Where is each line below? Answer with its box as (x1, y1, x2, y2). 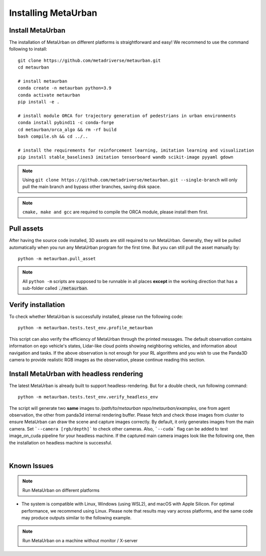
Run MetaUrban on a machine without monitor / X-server (22, 537, 138, 543)
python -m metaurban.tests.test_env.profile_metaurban (18, 325, 153, 331)
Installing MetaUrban (9, 7, 98, 18)
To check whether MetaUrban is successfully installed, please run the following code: (9, 314, 183, 319)
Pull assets (9, 225, 44, 233)
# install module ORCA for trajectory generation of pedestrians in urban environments (18, 113, 236, 119)
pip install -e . (18, 99, 60, 105)
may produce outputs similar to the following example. (21, 515, 132, 520)
